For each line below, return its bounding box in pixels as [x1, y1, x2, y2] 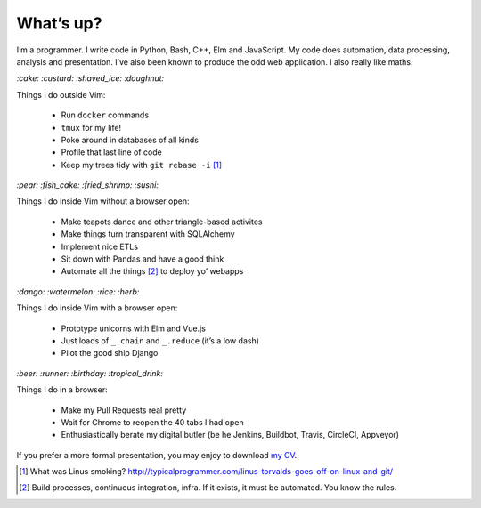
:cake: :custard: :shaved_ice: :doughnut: [16, 73, 165, 84]
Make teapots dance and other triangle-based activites [61, 216, 263, 227]
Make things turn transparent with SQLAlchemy [61, 229, 235, 239]
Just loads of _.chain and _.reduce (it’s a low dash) [61, 335, 260, 346]
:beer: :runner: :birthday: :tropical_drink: [16, 367, 164, 378]
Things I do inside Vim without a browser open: [16, 196, 190, 206]
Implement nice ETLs [61, 241, 138, 252]
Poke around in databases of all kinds [61, 134, 200, 145]
